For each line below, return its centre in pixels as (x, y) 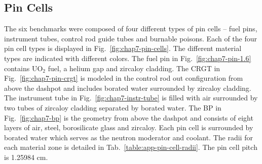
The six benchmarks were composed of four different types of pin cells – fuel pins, (131, 29)
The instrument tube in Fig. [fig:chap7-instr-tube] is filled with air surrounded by (131, 98)
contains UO (24, 68)
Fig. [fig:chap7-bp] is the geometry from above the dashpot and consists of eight (129, 117)
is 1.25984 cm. (26, 157)
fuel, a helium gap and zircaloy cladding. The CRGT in (134, 68)
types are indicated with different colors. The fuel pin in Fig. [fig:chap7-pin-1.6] (128, 58)
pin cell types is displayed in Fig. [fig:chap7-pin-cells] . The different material (123, 48)
